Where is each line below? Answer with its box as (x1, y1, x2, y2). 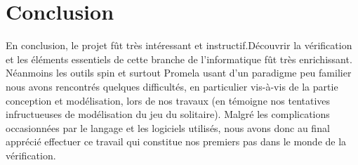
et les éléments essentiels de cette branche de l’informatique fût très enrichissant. (6, 51, 352, 66)
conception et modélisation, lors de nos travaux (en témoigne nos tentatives (6, 93, 331, 107)
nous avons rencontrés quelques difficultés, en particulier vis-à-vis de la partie (6, 79, 338, 93)
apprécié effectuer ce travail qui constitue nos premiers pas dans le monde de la (6, 134, 347, 149)
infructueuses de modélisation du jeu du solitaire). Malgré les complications (6, 107, 330, 121)
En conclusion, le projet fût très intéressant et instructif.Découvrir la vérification (6, 38, 352, 53)
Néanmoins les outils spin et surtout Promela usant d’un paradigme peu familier (6, 65, 352, 80)
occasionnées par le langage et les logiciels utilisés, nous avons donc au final (6, 120, 330, 135)
